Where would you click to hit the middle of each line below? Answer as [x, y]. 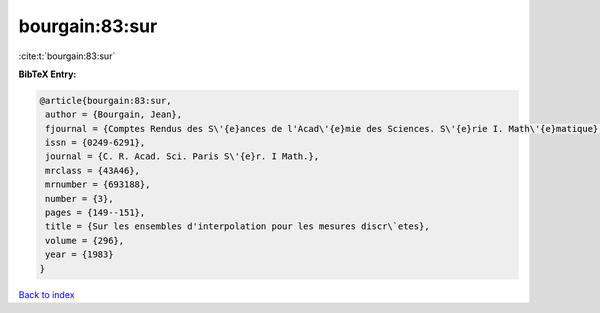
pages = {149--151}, [95, 213]
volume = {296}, [85, 240]
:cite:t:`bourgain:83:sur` [67, 56]
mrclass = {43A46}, [92, 170]
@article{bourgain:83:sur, [105, 100]
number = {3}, [79, 198]
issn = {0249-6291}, [95, 143]
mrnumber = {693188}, [98, 184]
